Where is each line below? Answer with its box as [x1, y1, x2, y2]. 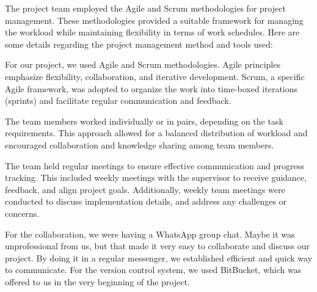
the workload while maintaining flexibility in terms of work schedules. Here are [5, 26, 300, 38]
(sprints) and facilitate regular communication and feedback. [5, 94, 231, 107]
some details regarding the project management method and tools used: [5, 37, 273, 50]
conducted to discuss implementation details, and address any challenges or [5, 195, 287, 208]
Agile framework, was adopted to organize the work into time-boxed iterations [5, 82, 298, 95]
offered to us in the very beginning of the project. [5, 275, 190, 288]
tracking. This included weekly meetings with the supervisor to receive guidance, [5, 171, 307, 184]
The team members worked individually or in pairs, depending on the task [5, 114, 283, 127]
